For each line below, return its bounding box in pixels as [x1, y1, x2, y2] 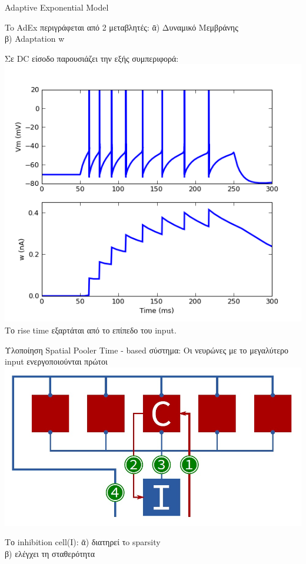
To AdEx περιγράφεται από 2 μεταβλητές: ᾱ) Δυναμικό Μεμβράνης [5, 21, 238, 33]
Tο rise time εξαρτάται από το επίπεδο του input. [5, 324, 177, 336]
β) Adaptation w [5, 32, 65, 45]
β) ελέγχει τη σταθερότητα [5, 547, 95, 559]
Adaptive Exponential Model [5, 1, 109, 13]
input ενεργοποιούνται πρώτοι [5, 355, 108, 368]
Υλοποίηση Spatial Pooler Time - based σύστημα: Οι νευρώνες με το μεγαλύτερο [5, 343, 289, 356]
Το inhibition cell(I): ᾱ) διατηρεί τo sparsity [5, 536, 161, 548]
